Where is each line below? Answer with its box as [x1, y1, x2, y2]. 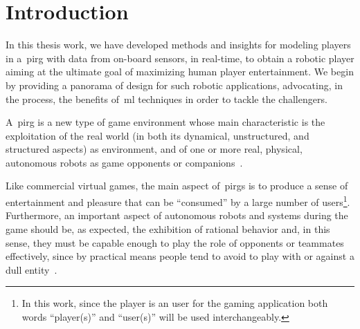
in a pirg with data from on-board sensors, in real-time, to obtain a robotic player [6, 50, 354, 65]
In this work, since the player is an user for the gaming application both [21, 296, 328, 310]
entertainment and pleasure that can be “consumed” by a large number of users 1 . [6, 193, 350, 209]
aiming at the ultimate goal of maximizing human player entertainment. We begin [6, 64, 354, 79]
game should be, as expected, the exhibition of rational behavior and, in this [6, 221, 330, 236]
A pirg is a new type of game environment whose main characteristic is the [6, 115, 325, 129]
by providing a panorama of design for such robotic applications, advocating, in [6, 77, 343, 92]
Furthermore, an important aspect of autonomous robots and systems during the [6, 208, 348, 223]
